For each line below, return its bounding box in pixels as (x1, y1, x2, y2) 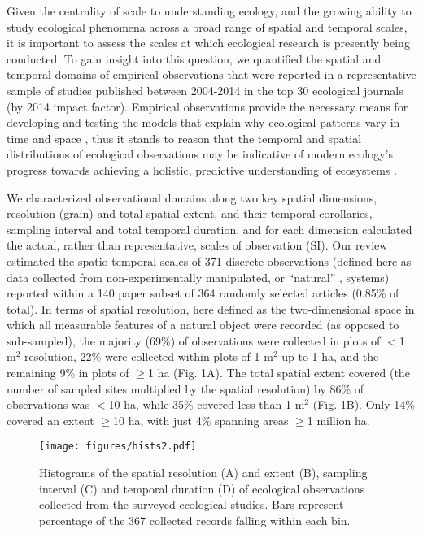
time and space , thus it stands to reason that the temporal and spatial (7, 129, 362, 146)
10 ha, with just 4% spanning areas (113, 411, 289, 428)
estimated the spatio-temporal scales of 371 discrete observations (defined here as (7, 252, 412, 269)
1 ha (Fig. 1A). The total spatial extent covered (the (147, 364, 410, 381)
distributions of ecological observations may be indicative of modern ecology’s (7, 145, 393, 163)
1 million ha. (307, 411, 370, 428)
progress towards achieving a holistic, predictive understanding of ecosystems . (7, 161, 397, 178)
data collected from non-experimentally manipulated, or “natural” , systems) (7, 268, 390, 285)
